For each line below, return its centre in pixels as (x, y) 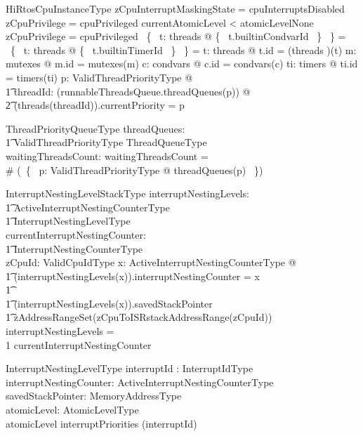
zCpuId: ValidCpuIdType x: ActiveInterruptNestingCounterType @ (151, 262)
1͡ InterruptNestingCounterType (74, 248)
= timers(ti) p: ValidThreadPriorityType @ (99, 77)
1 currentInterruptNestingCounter (79, 344)
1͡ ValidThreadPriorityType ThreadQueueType (106, 142)
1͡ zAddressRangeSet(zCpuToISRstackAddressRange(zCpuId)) (139, 317)
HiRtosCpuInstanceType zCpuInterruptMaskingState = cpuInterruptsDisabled (175, 8)
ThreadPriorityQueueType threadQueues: (95, 128)
